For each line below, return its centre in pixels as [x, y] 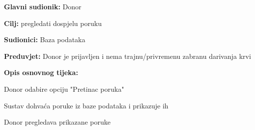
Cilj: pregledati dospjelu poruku [53, 23]
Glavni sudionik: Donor [43, 6]
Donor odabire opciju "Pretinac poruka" [64, 89]
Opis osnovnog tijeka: [41, 72]
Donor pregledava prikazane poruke [57, 122]
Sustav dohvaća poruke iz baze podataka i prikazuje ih [86, 105]
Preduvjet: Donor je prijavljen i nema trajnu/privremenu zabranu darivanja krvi [127, 56]
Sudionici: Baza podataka [45, 39]
